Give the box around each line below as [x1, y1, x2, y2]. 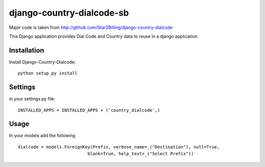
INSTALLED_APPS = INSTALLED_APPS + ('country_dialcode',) [18, 107, 160, 113]
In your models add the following [9, 133, 76, 139]
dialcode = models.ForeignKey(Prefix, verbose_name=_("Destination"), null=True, [18, 144, 220, 149]
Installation [9, 46, 44, 54]
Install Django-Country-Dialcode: [9, 59, 76, 65]
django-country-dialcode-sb [9, 7, 129, 18]
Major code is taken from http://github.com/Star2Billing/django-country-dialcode [9, 24, 173, 30]
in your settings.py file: [9, 96, 55, 102]
